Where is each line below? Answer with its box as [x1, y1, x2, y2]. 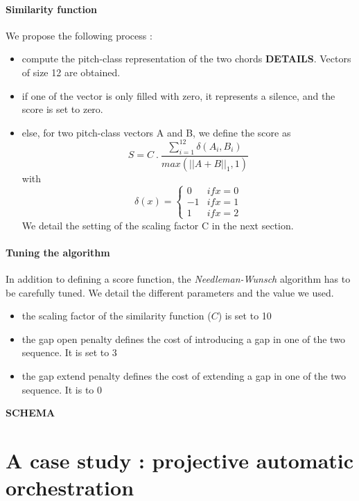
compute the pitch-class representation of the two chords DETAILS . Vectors [21, 51, 351, 66]
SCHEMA [6, 405, 55, 420]
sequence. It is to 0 [21, 382, 103, 396]
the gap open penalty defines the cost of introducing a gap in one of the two [21, 331, 345, 346]
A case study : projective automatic [6, 446, 354, 475]
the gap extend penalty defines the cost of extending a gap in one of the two [21, 369, 346, 383]
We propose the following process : [6, 28, 152, 42]
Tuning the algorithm [6, 245, 110, 259]
